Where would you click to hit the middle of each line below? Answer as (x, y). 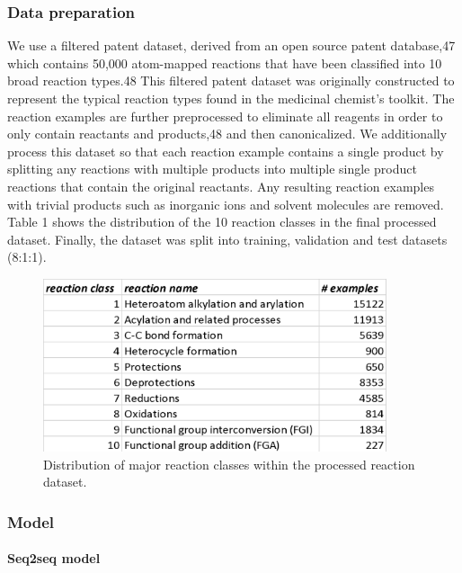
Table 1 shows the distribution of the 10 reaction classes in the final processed (222, 222)
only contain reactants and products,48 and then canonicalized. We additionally (227, 134)
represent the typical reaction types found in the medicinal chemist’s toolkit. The (231, 98)
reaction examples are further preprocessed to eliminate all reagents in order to (225, 116)
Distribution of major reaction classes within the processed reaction (229, 464)
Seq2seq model (54, 558)
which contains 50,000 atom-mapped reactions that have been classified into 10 (225, 63)
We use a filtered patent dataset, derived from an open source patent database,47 (231, 45)
